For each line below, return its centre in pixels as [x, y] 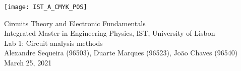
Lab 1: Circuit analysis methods [53, 43]
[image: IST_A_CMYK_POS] [46, 7]
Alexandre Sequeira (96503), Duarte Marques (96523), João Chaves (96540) [121, 53]
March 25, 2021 [28, 63]
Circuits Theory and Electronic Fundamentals [75, 23]
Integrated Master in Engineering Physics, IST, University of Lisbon [110, 33]
